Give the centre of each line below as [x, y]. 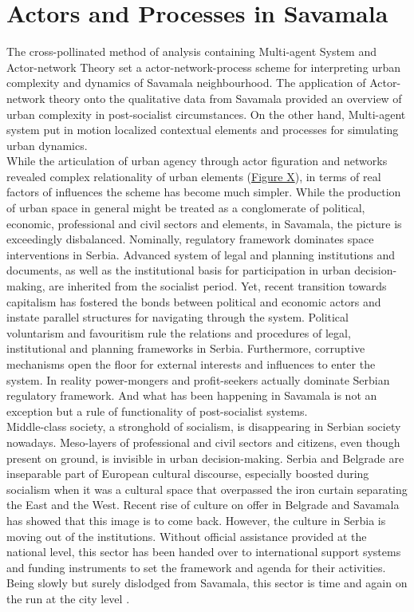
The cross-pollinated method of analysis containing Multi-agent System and [192, 51]
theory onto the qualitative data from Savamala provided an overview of [225, 98]
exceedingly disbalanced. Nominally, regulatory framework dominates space [190, 239]
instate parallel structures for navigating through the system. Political [177, 317]
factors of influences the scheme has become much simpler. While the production [204, 192]
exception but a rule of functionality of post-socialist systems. [157, 411]
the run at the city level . [68, 598]
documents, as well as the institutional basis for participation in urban [179, 270]
